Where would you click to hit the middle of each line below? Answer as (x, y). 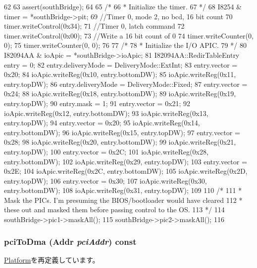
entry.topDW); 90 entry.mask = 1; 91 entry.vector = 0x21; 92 (97, 103)
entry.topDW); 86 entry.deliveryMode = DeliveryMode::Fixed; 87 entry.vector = (126, 84)
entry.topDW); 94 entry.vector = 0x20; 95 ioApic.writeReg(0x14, (102, 123)
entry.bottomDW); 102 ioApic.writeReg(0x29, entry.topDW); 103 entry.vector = (126, 161)
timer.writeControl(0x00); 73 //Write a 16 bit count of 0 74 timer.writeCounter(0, (129, 35)
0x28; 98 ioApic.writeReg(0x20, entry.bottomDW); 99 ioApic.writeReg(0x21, (120, 142)
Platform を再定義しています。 (52, 259)
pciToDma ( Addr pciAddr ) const (70, 241)
